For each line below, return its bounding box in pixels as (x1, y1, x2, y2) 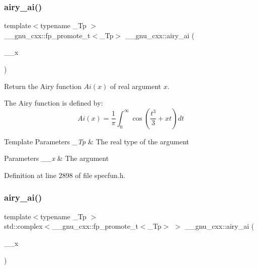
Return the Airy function (4, 80, 81, 91)
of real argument (110, 80, 161, 91)
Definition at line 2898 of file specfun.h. (4, 169, 126, 180)
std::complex (4, 221, 43, 231)
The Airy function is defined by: (4, 98, 103, 108)
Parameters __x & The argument (4, 153, 109, 163)
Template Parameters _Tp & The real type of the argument (4, 136, 189, 146)
